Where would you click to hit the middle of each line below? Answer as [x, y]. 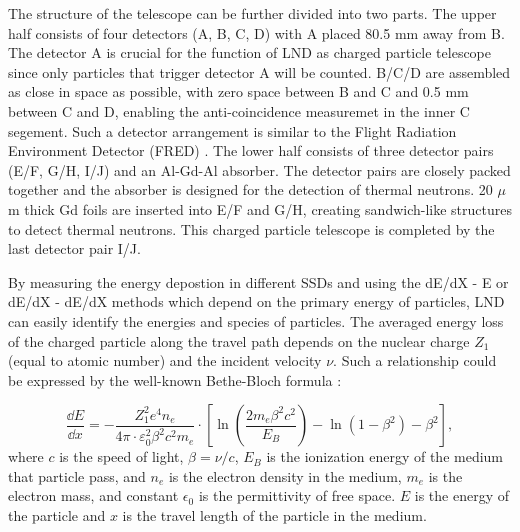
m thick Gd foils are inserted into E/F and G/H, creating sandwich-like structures [260, 208]
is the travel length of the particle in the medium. [274, 515]
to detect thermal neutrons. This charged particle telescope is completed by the [251, 228]
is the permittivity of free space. [297, 495]
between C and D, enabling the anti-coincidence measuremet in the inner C [239, 110]
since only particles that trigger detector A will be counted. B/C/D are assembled [259, 71]
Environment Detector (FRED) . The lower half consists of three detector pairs [251, 150]
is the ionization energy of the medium [385, 456]
